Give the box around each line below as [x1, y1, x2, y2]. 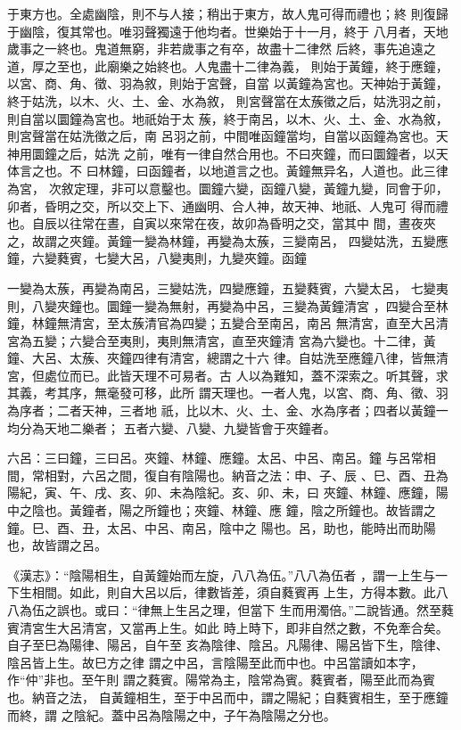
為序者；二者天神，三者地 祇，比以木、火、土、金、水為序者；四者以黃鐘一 [7, 401, 449, 420]
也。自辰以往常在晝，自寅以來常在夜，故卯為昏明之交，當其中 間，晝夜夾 [7, 214, 436, 233]
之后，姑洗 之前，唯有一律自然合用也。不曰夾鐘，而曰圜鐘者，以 [56, 144, 436, 162]
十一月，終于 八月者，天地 [293, 21, 449, 40]
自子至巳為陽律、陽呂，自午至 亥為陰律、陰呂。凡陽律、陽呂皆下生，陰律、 [7, 636, 449, 654]
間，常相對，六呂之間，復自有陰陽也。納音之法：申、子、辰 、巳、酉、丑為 [7, 465, 449, 484]
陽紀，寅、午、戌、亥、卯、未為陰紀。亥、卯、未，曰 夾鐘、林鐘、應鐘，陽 [7, 483, 449, 502]
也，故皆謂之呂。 [7, 536, 107, 554]
